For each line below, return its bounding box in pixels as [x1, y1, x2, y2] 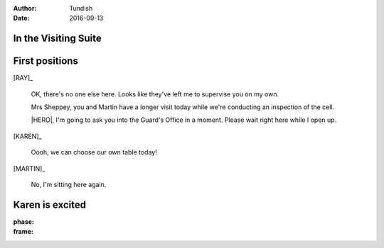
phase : [13, 217, 35, 226]
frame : [13, 227, 34, 236]
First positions [13, 55, 78, 67]
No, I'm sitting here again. [31, 181, 107, 189]
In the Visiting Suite [13, 33, 102, 45]
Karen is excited [13, 198, 87, 210]
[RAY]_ [13, 74, 33, 82]
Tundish [69, 4, 93, 12]
